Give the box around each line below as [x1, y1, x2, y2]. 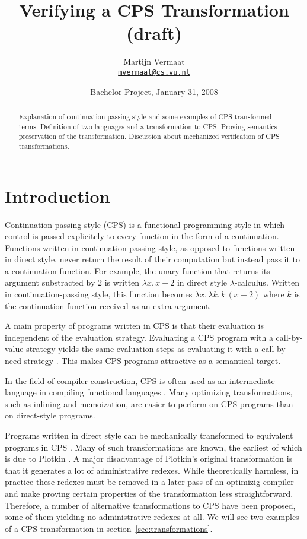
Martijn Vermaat [123, 55, 185, 68]
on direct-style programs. [5, 409, 95, 421]
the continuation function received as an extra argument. [5, 299, 212, 312]
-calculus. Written [234, 276, 299, 288]
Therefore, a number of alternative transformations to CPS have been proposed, [5, 499, 296, 511]
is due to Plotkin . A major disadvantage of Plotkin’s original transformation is [5, 452, 293, 465]
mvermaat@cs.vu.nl [118, 68, 190, 77]
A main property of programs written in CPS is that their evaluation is [5, 319, 264, 332]
